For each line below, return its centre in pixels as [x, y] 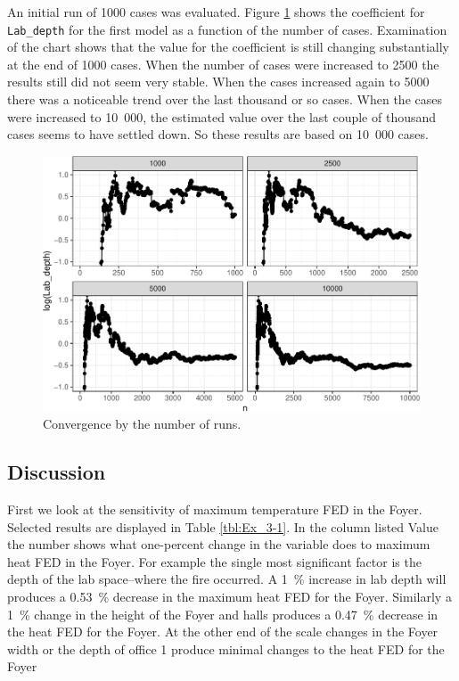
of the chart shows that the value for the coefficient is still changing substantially [228, 47]
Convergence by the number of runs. [142, 424]
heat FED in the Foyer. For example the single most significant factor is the [214, 561]
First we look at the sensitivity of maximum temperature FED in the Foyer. [215, 509]
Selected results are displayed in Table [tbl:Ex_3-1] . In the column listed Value [223, 526]
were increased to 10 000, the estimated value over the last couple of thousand [222, 116]
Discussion [57, 472]
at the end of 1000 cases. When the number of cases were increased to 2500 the [223, 64]
